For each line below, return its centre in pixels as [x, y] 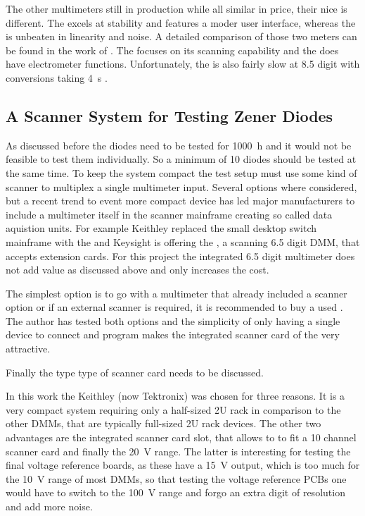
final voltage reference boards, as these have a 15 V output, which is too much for [183, 465]
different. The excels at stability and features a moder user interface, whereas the [181, 22]
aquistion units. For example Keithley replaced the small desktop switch [161, 228]
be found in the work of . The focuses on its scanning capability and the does [172, 50]
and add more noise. [49, 506]
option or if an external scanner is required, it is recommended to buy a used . [174, 307]
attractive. [28, 349]
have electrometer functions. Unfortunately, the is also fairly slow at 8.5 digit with [183, 64]
